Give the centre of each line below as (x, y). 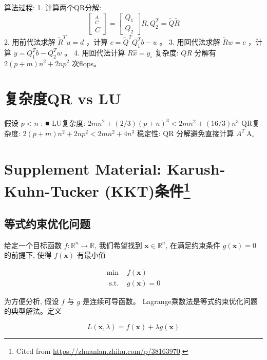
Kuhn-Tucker (52, 191)
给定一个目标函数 (33, 245)
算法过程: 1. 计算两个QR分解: (53, 7)
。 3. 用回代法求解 (190, 41)
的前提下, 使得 (28, 255)
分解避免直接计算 (205, 133)
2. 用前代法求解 (30, 41)
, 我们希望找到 (118, 245)
